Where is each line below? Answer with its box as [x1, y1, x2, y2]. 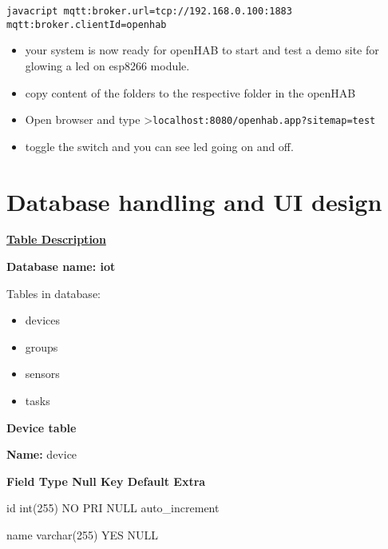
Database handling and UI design [6, 185, 382, 217]
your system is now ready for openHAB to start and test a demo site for [25, 42, 379, 58]
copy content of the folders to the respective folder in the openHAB [25, 84, 356, 101]
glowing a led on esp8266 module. [25, 57, 190, 74]
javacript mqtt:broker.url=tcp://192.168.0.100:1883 [6, 6, 292, 17]
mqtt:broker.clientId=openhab [6, 18, 167, 30]
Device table [6, 419, 77, 436]
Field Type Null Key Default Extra [6, 472, 206, 489]
